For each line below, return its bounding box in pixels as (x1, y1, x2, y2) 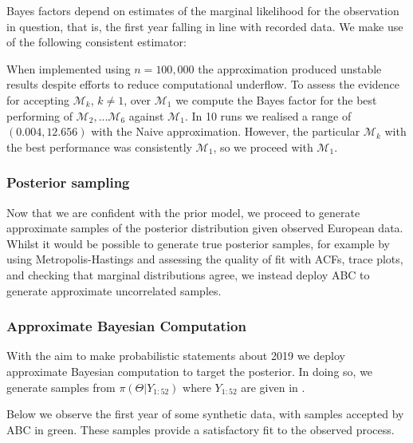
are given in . (241, 378, 305, 395)
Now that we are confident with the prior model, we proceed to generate (6, 204, 360, 220)
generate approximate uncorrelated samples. (6, 282, 222, 299)
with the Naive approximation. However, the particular (91, 123, 360, 140)
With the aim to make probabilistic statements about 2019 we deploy (6, 347, 345, 364)
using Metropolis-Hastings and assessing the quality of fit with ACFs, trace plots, (6, 251, 403, 267)
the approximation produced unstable (198, 60, 382, 77)
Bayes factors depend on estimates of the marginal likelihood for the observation (6, 2, 399, 18)
